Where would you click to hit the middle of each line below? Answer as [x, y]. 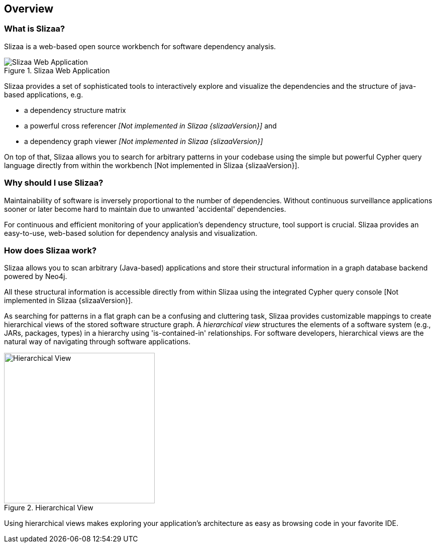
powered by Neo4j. [36, 277]
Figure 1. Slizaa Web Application [57, 70]
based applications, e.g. [44, 94]
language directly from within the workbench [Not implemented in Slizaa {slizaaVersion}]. [152, 165]
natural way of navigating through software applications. [97, 342]
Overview [29, 9]
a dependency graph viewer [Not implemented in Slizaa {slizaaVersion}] [144, 141]
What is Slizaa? [35, 29]
